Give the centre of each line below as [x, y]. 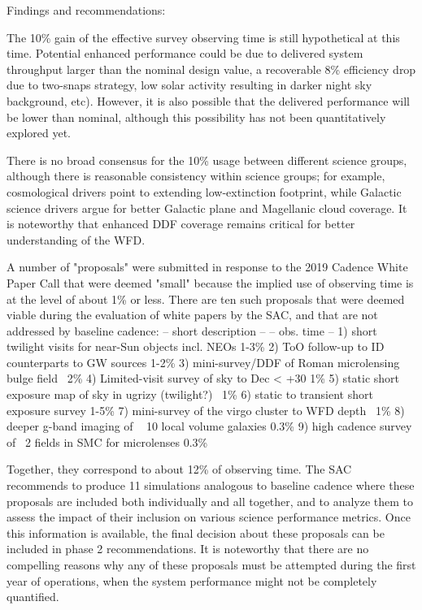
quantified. [33, 597]
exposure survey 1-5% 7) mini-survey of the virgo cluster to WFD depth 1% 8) [206, 410]
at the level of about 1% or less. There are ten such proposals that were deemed [206, 299]
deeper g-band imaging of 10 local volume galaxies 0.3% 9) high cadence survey [209, 426]
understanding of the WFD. [76, 239]
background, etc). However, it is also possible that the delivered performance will [208, 100]
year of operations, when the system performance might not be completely [192, 580]
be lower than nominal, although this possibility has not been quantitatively [196, 117]
